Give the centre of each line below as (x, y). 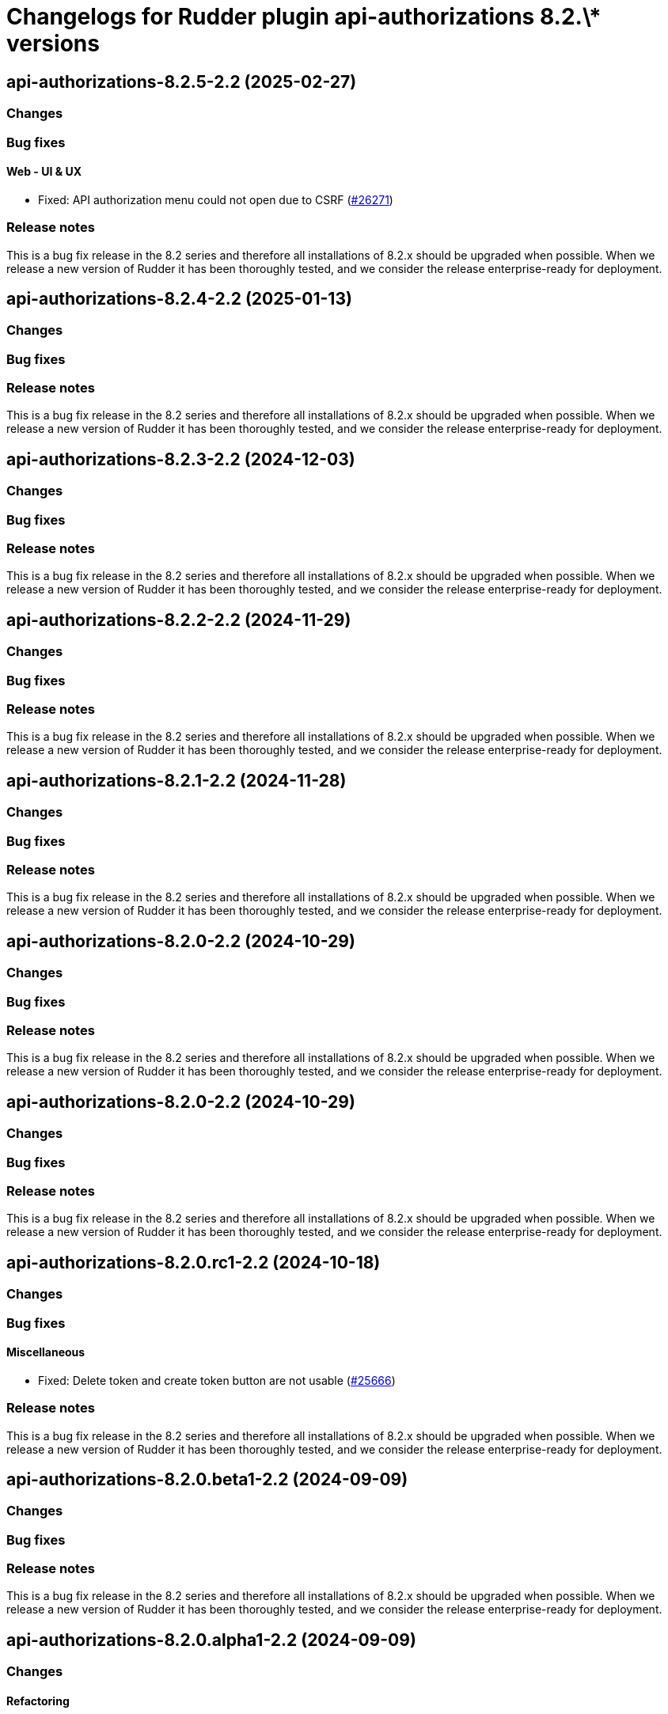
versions (53, 44)
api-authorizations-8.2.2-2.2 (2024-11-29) (179, 620)
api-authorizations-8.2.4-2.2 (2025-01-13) (179, 298)
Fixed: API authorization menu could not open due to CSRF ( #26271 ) (216, 199)
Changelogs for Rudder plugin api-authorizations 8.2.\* (304, 17)
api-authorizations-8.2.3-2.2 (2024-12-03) (181, 459)
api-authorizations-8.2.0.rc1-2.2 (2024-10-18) (194, 1262)
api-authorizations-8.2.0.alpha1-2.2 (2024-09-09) (211, 1640)
